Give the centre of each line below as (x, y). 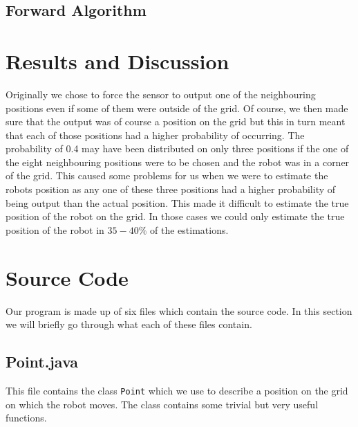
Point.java (42, 362)
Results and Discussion (117, 61)
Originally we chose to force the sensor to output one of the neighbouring (161, 94)
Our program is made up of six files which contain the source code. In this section (179, 310)
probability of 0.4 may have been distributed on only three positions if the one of (177, 148)
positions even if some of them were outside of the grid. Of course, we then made (177, 108)
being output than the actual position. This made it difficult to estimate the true (177, 202)
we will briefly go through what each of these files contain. (129, 324)
